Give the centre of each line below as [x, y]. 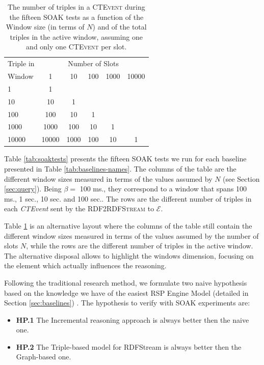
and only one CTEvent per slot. [76, 47]
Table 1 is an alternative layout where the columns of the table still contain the [128, 225]
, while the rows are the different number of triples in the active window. [140, 246]
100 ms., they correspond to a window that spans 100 [163, 189]
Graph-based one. [44, 357]
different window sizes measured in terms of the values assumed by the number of [131, 235]
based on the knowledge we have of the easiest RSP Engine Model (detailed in [126, 292]
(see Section [241, 178]
